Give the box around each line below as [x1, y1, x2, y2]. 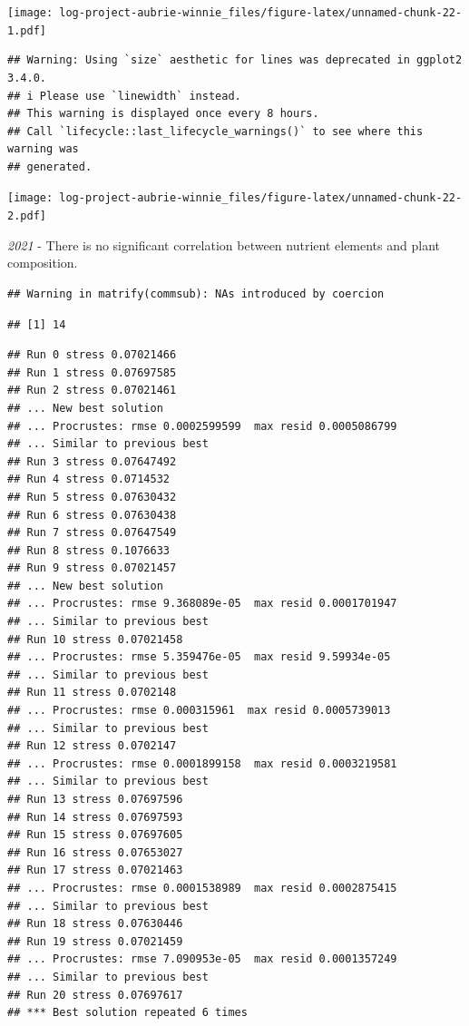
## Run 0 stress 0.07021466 [7, 348, 177, 362]
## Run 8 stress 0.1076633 [7, 543, 170, 557]
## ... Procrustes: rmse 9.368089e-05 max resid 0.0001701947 [7, 597, 397, 611]
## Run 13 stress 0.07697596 [7, 793, 183, 806]
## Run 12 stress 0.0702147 [7, 739, 177, 753]
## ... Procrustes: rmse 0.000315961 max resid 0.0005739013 [7, 704, 391, 718]
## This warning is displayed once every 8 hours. [7, 107, 319, 121]
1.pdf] [7, 24, 46, 37]
